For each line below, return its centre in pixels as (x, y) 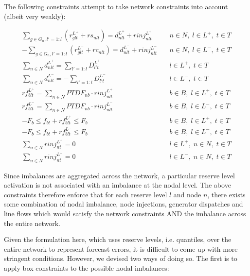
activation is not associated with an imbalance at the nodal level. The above (117, 185)
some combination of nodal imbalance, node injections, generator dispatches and (124, 204)
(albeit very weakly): (35, 16)
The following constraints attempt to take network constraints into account (116, 6)
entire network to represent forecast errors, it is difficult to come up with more (121, 249)
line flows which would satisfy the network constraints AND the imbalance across (125, 214)
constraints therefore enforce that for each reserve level (86, 194)
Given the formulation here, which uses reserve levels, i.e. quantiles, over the (118, 239)
